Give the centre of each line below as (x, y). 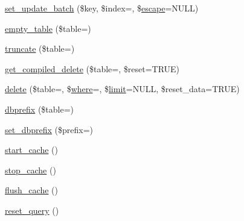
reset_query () (32, 210)
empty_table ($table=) (48, 28)
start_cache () (31, 150)
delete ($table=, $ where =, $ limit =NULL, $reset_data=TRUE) (122, 89)
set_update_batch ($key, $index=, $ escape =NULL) (102, 8)
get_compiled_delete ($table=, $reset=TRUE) (92, 68)
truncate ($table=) (40, 48)
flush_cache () (31, 190)
